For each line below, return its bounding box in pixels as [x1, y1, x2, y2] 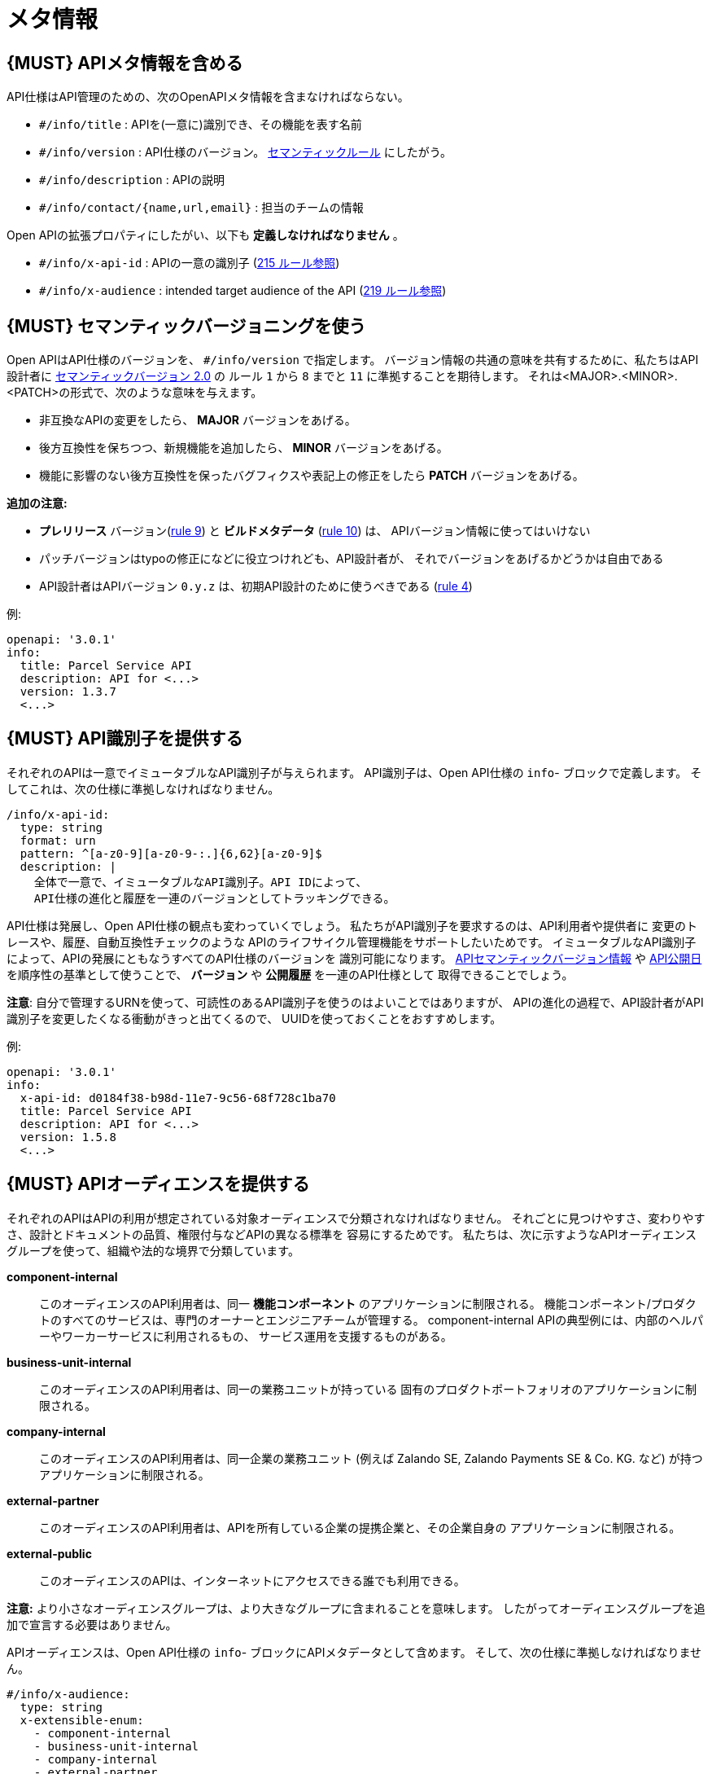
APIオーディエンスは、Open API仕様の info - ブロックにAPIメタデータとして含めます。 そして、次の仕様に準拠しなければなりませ [7, 1644, 702, 1659]
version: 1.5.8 [20, 1130, 116, 1144]
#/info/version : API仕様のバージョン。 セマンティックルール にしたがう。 [39, 145, 452, 160]
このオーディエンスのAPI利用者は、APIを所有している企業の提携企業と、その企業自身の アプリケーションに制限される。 [39, 1520, 681, 1535]
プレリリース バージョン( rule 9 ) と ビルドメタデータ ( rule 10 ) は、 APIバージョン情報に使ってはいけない [39, 524, 591, 538]
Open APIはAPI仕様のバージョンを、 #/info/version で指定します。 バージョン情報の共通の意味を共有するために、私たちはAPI [7, 353, 699, 367]
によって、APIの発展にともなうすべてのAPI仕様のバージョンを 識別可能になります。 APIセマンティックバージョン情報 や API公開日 [7, 951, 702, 965]
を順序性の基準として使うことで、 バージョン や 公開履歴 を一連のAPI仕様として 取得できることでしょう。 [7, 967, 574, 981]
